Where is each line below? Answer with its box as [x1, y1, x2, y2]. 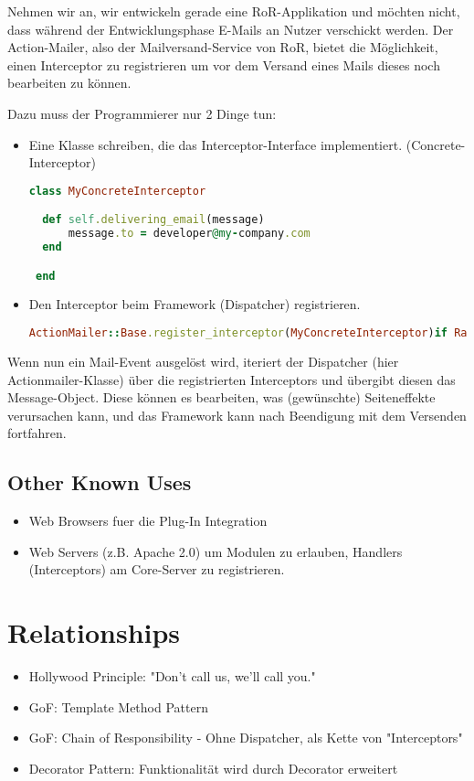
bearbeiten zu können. [7, 73, 132, 92]
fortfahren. [7, 423, 67, 443]
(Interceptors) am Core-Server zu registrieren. [28, 560, 285, 579]
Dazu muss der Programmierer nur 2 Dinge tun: [7, 103, 277, 123]
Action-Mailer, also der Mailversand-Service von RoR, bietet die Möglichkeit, [7, 37, 438, 57]
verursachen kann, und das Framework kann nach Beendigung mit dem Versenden [7, 405, 467, 424]
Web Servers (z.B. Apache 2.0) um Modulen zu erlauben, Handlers [28, 541, 403, 561]
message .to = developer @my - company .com [68, 227, 311, 241]
